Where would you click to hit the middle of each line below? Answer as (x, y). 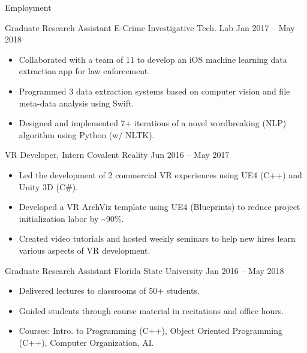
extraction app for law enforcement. (85, 71)
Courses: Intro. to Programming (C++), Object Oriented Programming (151, 331)
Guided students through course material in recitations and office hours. (151, 310)
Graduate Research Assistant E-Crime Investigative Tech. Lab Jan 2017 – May (150, 27)
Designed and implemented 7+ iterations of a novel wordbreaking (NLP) (153, 123)
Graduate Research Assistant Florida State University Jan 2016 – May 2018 (145, 270)
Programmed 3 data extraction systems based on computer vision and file (154, 91)
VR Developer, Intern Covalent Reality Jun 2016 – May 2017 (117, 155)
